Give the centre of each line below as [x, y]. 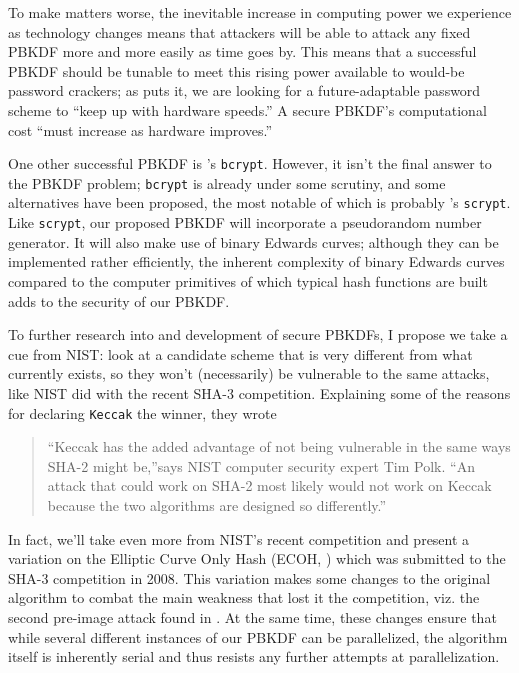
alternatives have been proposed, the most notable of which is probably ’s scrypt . [259, 202]
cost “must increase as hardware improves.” [140, 129]
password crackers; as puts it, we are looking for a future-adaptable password [244, 90]
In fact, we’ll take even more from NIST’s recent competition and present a [239, 538]
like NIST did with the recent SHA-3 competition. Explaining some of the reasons [259, 392]
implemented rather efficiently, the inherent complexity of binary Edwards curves [256, 261]
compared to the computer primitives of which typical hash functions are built [248, 280]
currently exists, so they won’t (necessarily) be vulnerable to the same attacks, [249, 373]
